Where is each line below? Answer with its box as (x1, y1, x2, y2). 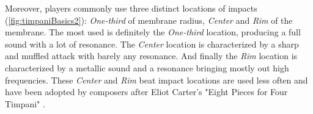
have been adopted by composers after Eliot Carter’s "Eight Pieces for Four (5, 85, 288, 98)
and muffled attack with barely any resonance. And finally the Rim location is (5, 49, 298, 62)
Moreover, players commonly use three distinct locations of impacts (5, 2, 257, 14)
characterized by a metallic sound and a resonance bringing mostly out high (5, 61, 289, 74)
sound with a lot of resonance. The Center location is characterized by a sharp (5, 37, 299, 50)
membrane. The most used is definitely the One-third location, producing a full (5, 26, 301, 38)
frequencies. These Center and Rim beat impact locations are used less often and (5, 73, 308, 86)
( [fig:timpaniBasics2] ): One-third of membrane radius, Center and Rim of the (5, 13, 293, 26)
